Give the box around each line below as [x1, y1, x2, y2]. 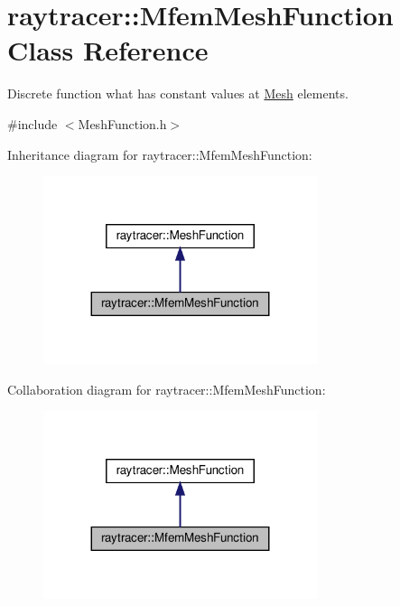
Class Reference [7, 32, 209, 69]
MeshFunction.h [78, 114, 167, 133]
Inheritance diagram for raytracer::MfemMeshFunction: [7, 145, 312, 163]
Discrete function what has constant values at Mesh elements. [7, 84, 349, 103]
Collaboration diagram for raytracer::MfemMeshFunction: [7, 379, 326, 398]
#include [7, 114, 58, 133]
